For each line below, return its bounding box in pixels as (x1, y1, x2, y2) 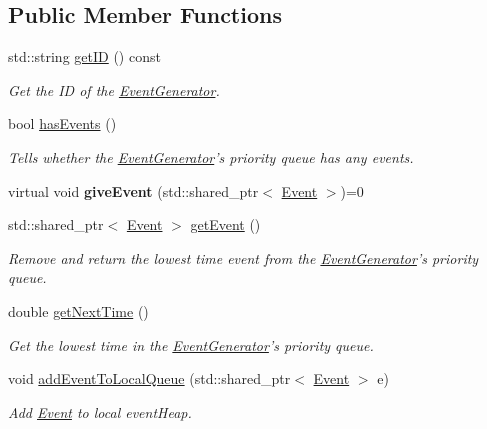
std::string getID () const (8, 46, 161, 67)
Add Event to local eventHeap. (8, 401, 192, 422)
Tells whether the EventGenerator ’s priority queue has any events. (8, 146, 414, 167)
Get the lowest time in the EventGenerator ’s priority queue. (8, 334, 374, 355)
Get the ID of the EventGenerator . (8, 79, 220, 100)
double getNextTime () (8, 300, 149, 321)
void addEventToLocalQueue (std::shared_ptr (8, 368, 291, 389)
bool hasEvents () (8, 113, 117, 134)
